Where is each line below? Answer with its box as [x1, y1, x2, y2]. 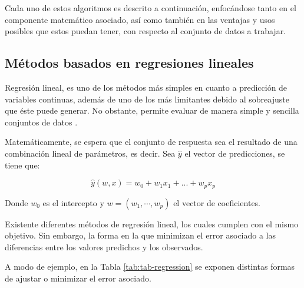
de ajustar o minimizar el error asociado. [5, 272, 151, 284]
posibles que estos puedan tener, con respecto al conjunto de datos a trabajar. [5, 25, 286, 37]
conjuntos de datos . [5, 115, 78, 128]
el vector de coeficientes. [173, 196, 260, 208]
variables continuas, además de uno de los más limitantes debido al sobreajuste [5, 92, 289, 105]
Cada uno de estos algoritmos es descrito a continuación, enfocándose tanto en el [5, 2, 296, 14]
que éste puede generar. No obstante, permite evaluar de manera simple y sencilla [5, 104, 299, 117]
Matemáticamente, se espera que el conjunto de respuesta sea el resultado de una [5, 135, 298, 148]
